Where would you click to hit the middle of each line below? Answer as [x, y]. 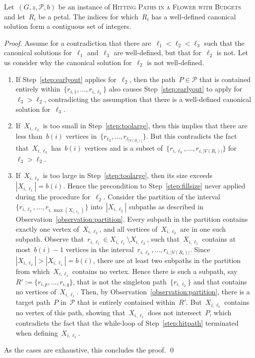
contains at [219, 239]
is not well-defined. [176, 62]
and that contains [220, 281]
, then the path [152, 79]
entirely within [38, 89]
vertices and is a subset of [124, 148]
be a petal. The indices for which [88, 16]
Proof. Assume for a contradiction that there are [78, 43]
